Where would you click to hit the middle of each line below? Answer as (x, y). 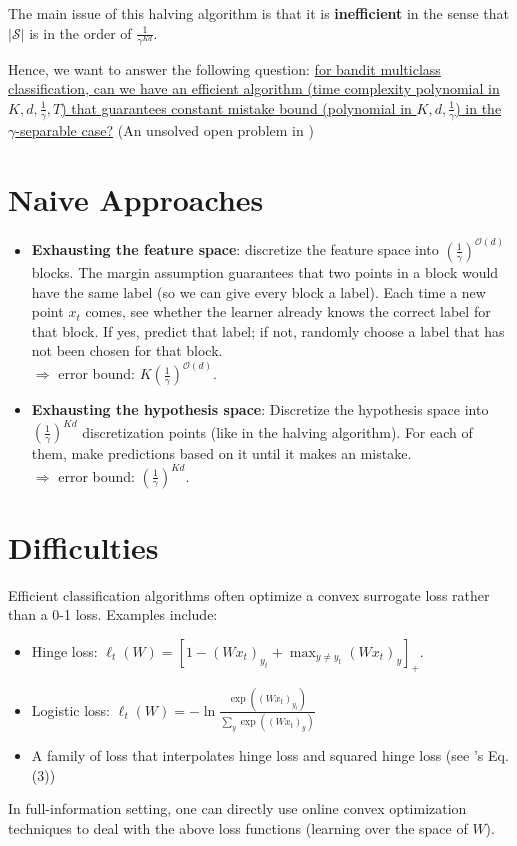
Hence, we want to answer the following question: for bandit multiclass (224, 68)
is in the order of (80, 32)
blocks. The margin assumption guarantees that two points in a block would (265, 271)
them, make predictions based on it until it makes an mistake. (221, 453)
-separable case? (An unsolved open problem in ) (164, 129)
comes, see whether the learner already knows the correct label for (288, 311)
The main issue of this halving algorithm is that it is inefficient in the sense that (258, 13)
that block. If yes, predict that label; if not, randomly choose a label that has (268, 330)
